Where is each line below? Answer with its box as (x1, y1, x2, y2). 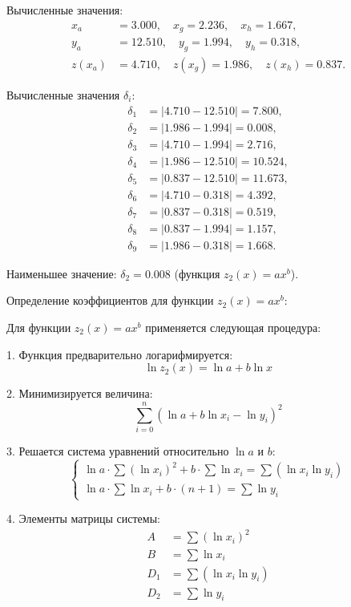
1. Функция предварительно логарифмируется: (6, 346, 233, 362)
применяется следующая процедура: (145, 319, 321, 335)
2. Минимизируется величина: (6, 385, 153, 402)
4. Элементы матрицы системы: (6, 510, 160, 527)
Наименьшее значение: (6, 265, 117, 281)
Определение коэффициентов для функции (6, 292, 214, 309)
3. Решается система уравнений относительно (6, 442, 229, 459)
